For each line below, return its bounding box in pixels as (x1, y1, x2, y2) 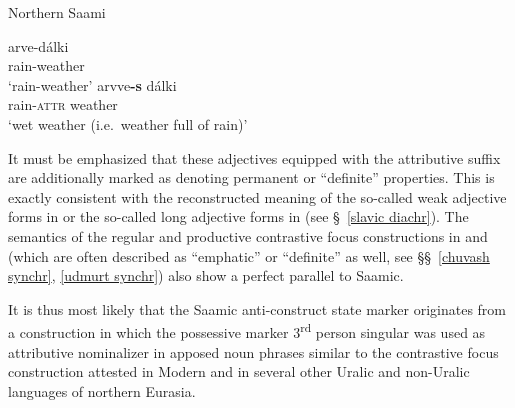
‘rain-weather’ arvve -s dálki (8, 74, 177, 95)
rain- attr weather (8, 94, 118, 115)
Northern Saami (8, 2, 106, 22)
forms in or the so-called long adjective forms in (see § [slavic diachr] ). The (8, 206, 469, 227)
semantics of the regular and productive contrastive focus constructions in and (8, 225, 488, 246)
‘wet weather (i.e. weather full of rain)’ (8, 113, 248, 134)
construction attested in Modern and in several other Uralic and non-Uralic (8, 361, 470, 382)
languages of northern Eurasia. (8, 380, 196, 401)
